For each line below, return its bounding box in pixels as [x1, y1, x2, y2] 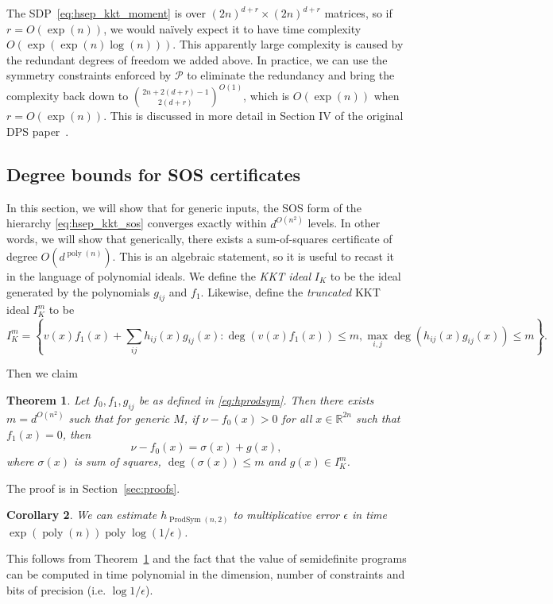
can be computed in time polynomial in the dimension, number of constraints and [6, 566, 405, 583]
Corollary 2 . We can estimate [6, 506, 157, 523]
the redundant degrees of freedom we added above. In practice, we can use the [6, 51, 388, 68]
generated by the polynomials [6, 283, 150, 300]
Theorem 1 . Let [6, 391, 90, 408]
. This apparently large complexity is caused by [172, 36, 404, 52]
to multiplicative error [233, 506, 340, 523]
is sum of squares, [74, 453, 161, 470]
